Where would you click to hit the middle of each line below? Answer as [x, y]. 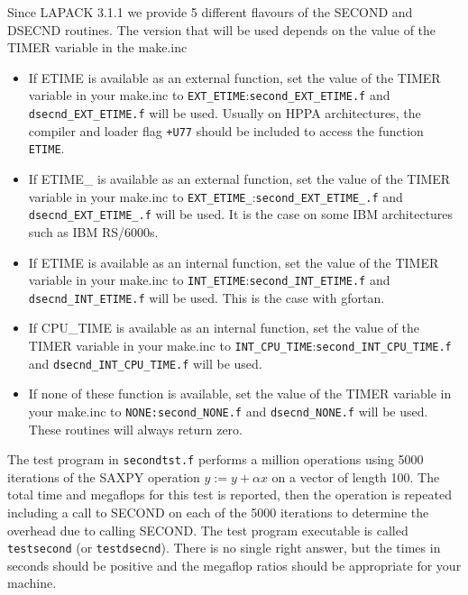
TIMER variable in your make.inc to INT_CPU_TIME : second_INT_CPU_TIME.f [240, 345]
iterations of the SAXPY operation [104, 476]
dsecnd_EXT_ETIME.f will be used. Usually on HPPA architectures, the [225, 113]
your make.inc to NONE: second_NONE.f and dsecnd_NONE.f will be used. [228, 411]
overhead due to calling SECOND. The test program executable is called [208, 530]
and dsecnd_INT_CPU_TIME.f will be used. [145, 363]
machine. [32, 583]
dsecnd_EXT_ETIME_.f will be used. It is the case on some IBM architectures [241, 214]
